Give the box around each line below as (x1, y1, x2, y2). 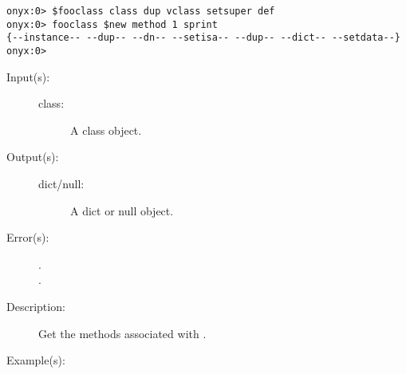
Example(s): (6, 352, 65, 368)
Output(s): (6, 148, 59, 165)
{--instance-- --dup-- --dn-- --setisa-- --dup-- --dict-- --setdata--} (6, 32, 400, 44)
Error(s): (6, 229, 49, 246)
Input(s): (6, 68, 50, 85)
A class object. (70, 121, 142, 138)
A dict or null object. (70, 202, 174, 218)
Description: (6, 297, 65, 314)
